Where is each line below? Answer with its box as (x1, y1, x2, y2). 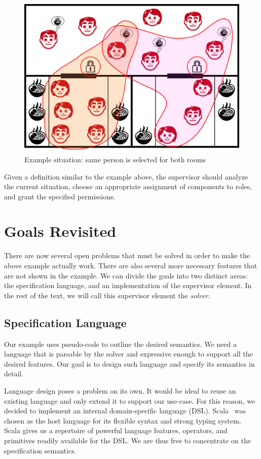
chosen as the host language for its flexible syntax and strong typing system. (4, 415, 241, 426)
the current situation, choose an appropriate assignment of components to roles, (4, 181, 252, 192)
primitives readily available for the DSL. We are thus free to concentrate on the (4, 435, 251, 445)
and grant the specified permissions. (4, 191, 116, 201)
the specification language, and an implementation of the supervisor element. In (4, 280, 252, 291)
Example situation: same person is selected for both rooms (24, 154, 206, 164)
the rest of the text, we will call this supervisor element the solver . (4, 290, 210, 300)
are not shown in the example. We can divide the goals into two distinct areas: (4, 270, 248, 280)
